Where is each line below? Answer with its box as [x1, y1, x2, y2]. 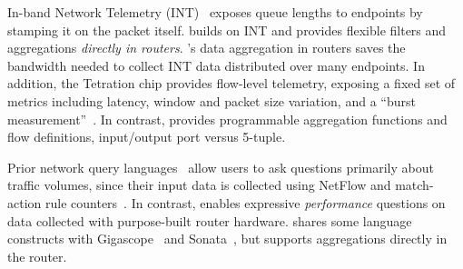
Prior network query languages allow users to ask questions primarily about [7, 157, 434, 176]
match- [395, 175, 434, 194]
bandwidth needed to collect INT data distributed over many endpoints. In [7, 55, 425, 75]
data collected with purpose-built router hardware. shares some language [7, 211, 412, 230]
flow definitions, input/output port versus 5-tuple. [7, 127, 286, 146]
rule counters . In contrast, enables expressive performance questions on [44, 193, 446, 212]
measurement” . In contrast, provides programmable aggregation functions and [7, 109, 448, 128]
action [7, 193, 42, 212]
